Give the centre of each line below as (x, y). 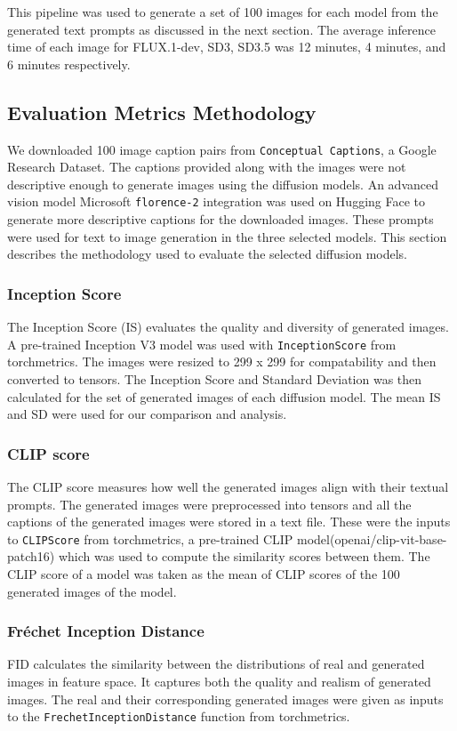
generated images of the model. (92, 591)
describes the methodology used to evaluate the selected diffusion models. (208, 254)
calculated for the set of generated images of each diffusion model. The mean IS (224, 396)
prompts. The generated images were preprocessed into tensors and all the (209, 504)
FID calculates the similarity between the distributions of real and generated (216, 664)
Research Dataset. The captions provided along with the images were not (207, 167)
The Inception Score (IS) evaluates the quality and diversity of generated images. (228, 327)
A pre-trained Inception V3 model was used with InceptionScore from (202, 344)
